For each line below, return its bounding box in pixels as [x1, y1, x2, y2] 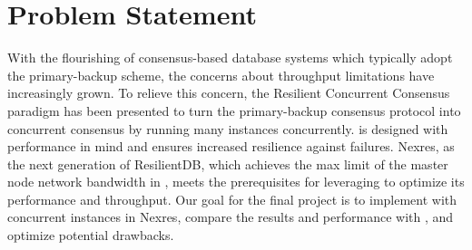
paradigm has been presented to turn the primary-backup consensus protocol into [7, 101, 461, 120]
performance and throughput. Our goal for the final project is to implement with [7, 189, 457, 208]
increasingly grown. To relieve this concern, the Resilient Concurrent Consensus [7, 83, 450, 102]
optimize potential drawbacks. [7, 226, 174, 245]
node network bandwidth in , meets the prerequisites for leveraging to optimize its [7, 172, 465, 191]
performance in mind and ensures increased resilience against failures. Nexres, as [7, 137, 455, 156]
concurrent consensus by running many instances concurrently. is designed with [7, 119, 448, 138]
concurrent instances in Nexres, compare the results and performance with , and [7, 207, 454, 226]
